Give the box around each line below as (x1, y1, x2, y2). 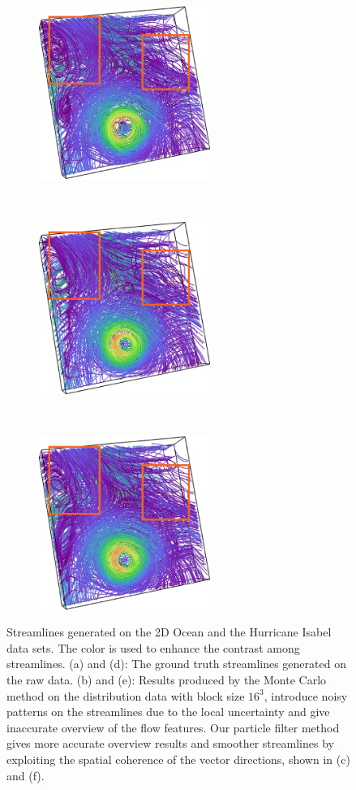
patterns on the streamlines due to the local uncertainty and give (6, 703, 330, 720)
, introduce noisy (264, 687, 348, 704)
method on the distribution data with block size (6, 687, 245, 704)
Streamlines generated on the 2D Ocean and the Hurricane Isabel (6, 623, 332, 640)
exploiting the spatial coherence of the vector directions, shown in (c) (6, 750, 350, 767)
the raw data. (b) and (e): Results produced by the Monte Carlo (6, 671, 327, 688)
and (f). (6, 766, 45, 783)
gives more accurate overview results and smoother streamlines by (6, 735, 334, 752)
